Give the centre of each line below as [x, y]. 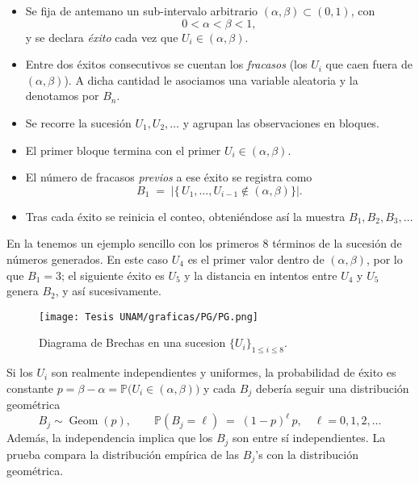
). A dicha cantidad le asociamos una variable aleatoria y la [211, 79]
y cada [220, 388]
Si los [20, 372]
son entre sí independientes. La [309, 438]
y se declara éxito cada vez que [102, 37]
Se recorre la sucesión [78, 122]
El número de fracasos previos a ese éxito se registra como [169, 177]
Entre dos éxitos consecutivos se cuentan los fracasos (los [166, 64]
